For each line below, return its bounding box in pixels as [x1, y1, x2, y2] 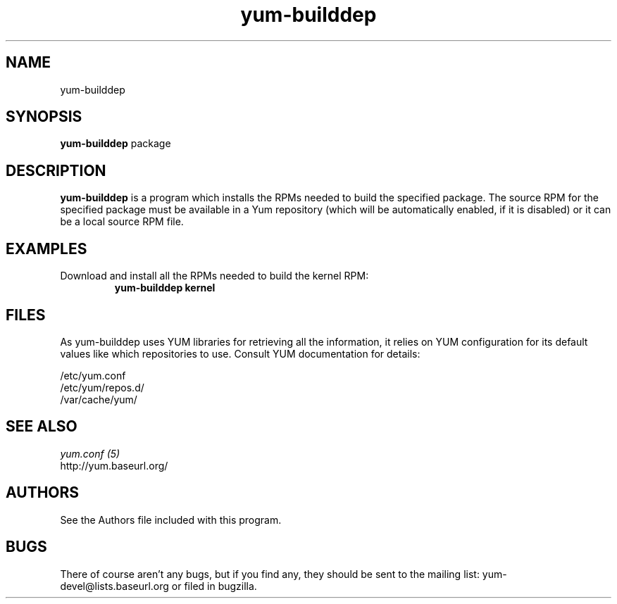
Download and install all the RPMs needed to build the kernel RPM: [60, 270, 369, 282]
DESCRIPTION [6, 161, 106, 180]
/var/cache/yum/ [60, 393, 137, 405]
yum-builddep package [60, 137, 171, 150]
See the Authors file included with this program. [60, 513, 282, 526]
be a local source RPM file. [60, 215, 184, 228]
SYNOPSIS [6, 108, 82, 126]
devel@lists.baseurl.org [60, 579, 169, 592]
